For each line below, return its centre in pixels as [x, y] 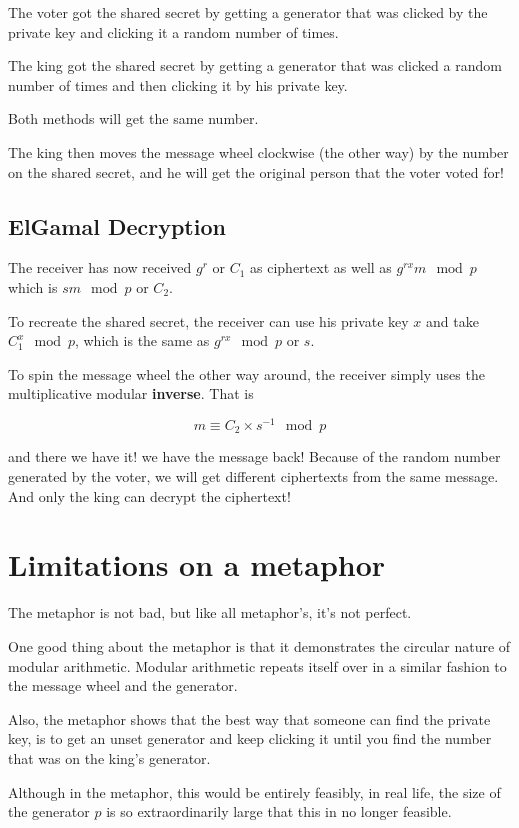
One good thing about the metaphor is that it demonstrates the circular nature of [259, 645]
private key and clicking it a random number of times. [173, 31]
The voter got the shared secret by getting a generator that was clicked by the [248, 12]
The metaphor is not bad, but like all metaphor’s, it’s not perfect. [210, 612]
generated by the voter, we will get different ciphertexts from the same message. [253, 476]
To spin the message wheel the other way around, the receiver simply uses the [246, 373]
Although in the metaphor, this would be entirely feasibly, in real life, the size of [254, 791]
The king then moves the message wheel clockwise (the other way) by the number [258, 151]
